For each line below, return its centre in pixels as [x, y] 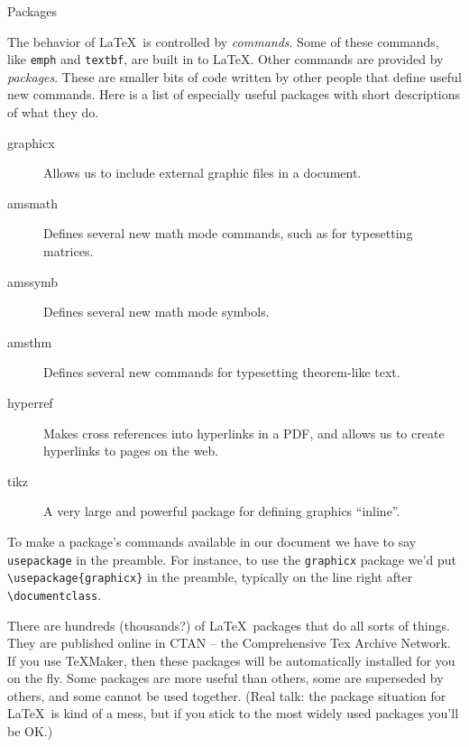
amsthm [30, 341]
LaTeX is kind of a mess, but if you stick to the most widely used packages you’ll [233, 713]
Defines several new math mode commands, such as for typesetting [228, 233]
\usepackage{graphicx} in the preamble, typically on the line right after [210, 577]
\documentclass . [55, 594]
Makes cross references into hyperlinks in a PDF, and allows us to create [244, 433]
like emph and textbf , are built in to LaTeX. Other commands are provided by [225, 59]
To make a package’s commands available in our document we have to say [212, 541]
